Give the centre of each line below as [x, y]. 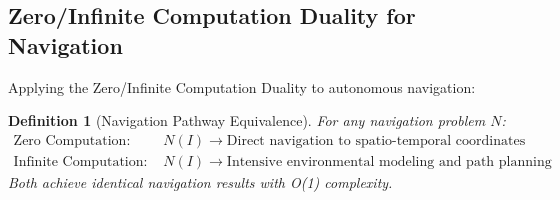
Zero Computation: [72, 140]
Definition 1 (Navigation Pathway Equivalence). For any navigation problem [247, 120]
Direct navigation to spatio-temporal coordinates [376, 140]
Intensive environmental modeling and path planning [389, 161]
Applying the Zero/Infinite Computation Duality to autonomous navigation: [242, 86]
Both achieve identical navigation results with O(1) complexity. [200, 181]
